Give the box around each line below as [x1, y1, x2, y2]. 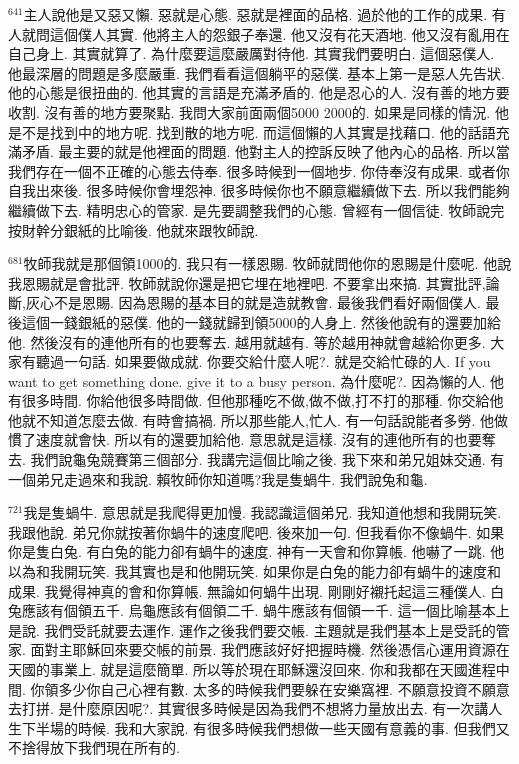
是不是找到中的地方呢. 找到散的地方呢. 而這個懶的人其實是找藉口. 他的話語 [8, 121, 496, 142]
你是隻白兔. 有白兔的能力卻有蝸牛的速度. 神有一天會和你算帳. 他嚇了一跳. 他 [8, 541, 505, 562]
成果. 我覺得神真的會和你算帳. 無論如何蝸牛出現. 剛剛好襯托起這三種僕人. [8, 580, 486, 601]
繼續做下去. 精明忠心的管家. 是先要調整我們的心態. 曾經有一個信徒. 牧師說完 [8, 199, 505, 220]
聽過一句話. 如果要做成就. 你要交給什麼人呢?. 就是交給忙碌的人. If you [35, 351, 491, 372]
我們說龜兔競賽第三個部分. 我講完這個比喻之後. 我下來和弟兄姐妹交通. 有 [30, 449, 505, 470]
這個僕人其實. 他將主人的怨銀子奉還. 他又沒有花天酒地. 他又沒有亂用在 [49, 23, 510, 44]
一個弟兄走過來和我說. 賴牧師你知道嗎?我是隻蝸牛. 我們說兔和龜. [8, 468, 428, 489]
